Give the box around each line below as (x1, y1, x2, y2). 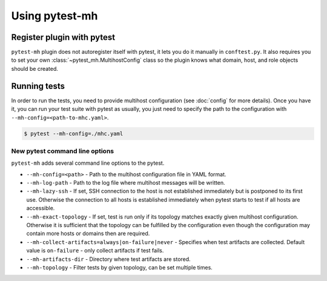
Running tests (11, 81, 65, 91)
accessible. (26, 205, 55, 212)
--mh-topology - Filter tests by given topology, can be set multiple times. (26, 263, 213, 271)
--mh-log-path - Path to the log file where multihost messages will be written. (26, 179, 225, 187)
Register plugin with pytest (11, 32, 115, 42)
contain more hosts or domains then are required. (26, 230, 150, 237)
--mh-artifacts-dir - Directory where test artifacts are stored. (26, 255, 191, 263)
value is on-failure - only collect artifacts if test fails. (26, 247, 164, 254)
